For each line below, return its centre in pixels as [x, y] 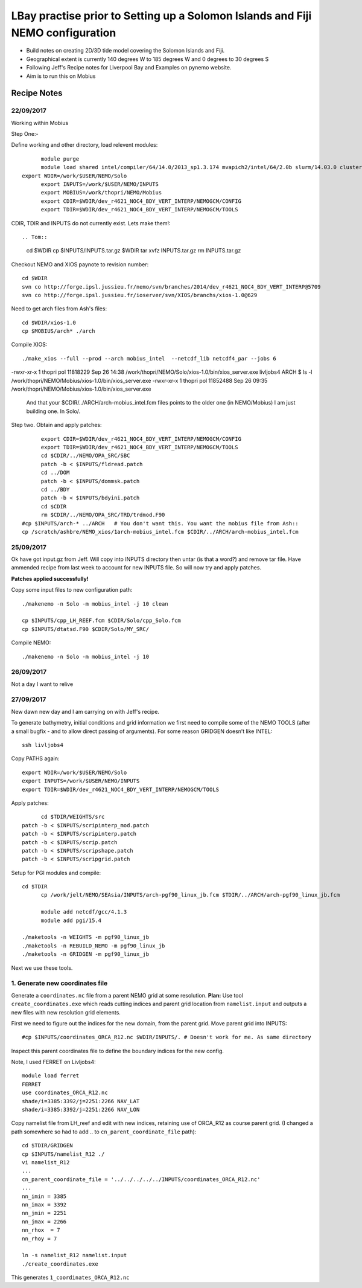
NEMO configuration [64, 33]
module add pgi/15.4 [71, 920]
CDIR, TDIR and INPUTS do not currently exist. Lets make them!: [91, 223]
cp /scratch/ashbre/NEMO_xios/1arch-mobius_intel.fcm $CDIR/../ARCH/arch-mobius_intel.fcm [160, 532]
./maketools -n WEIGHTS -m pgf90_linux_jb [86, 937]
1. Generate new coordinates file [59, 983]
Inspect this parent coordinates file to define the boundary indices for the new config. [118, 1051]
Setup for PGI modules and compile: [56, 873]
